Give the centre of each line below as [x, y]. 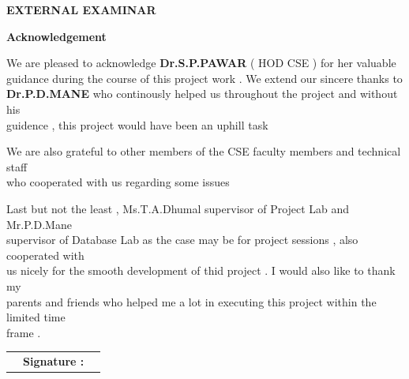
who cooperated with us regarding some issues [118, 182]
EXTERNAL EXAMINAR [81, 9]
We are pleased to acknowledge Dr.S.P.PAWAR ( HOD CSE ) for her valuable [201, 63]
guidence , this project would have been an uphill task [137, 124]
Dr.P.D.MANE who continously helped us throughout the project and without [202, 94]
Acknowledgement [56, 36]
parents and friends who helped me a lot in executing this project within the [191, 301]
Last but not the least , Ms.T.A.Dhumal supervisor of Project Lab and [178, 208]
